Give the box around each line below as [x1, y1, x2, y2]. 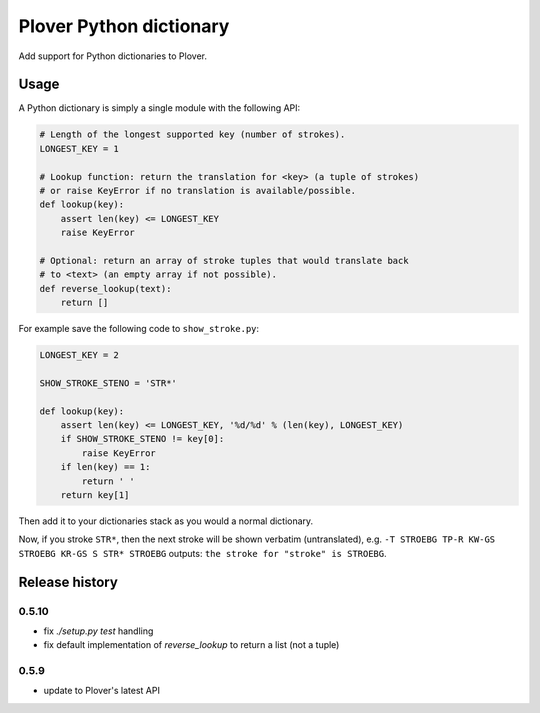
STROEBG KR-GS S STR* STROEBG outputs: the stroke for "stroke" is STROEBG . [18, 547, 387, 559]
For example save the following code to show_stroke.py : [18, 323, 260, 335]
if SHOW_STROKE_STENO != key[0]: [60, 433, 225, 445]
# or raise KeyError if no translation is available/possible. [39, 185, 357, 196]
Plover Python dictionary [18, 15, 230, 37]
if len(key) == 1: [60, 461, 151, 473]
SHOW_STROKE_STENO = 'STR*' [39, 377, 177, 389]
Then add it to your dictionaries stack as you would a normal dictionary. [18, 515, 314, 527]
